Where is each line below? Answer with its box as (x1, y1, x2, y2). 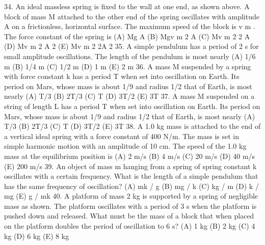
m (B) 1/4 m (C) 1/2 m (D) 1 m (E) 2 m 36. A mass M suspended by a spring (4, 61, 251, 71)
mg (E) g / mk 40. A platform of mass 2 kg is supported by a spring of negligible (4, 190, 258, 201)
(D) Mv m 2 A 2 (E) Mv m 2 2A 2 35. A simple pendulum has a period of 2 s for (4, 41, 259, 51)
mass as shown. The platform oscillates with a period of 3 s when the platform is (4, 200, 257, 211)
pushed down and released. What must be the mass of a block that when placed (4, 210, 254, 221)
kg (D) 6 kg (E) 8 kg (4, 230, 69, 241)
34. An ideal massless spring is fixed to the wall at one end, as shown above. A (4, 1, 250, 11)
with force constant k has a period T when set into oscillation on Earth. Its (4, 71, 240, 81)
